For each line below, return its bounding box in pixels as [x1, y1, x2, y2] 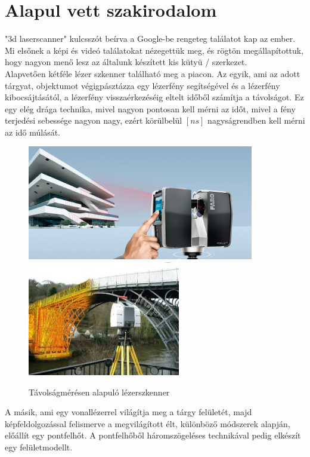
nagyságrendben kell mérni [207, 114, 305, 127]
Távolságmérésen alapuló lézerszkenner [29, 385, 170, 398]
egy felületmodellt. [5, 440, 73, 453]
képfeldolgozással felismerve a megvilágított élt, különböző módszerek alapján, [5, 417, 290, 430]
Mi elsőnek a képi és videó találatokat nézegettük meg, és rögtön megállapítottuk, [5, 44, 304, 56]
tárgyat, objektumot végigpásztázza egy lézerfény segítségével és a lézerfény [5, 79, 280, 91]
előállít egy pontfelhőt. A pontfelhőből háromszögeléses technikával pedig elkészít [5, 429, 301, 441]
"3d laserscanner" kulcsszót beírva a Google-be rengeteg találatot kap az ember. [5, 32, 296, 45]
